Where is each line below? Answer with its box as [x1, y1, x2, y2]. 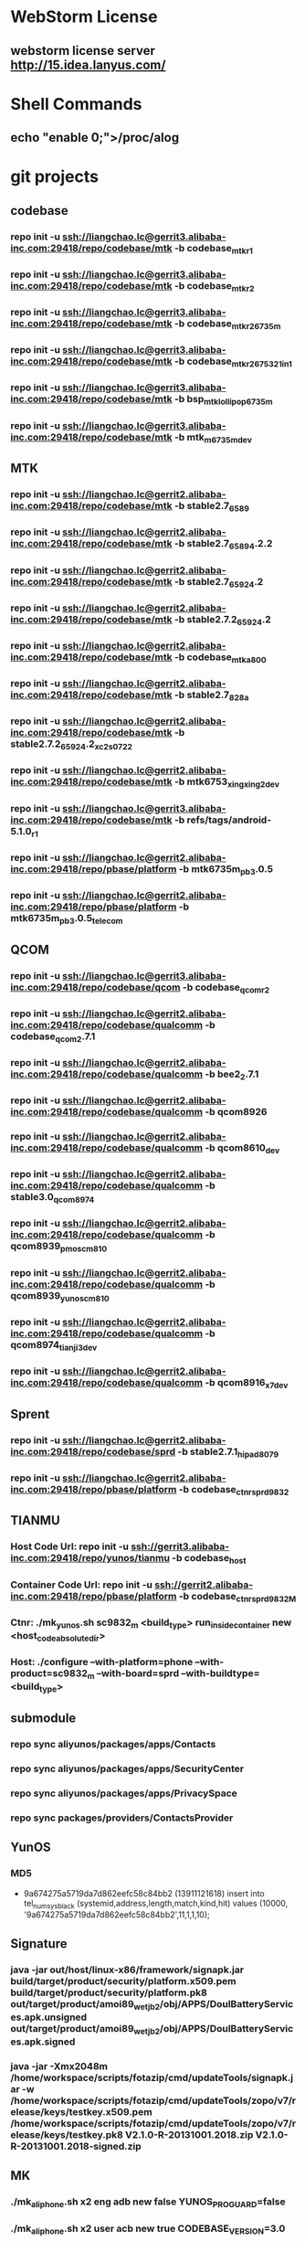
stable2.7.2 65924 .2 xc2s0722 [10, 738, 133, 752]
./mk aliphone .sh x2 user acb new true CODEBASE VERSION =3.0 [10, 2222, 286, 2236]
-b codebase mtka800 [174, 651, 268, 665]
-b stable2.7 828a [174, 688, 249, 703]
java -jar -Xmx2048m [10, 2060, 109, 2073]
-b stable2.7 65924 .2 [174, 575, 264, 589]
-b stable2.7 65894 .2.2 [174, 537, 273, 552]
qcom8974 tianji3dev [10, 1338, 98, 1354]
